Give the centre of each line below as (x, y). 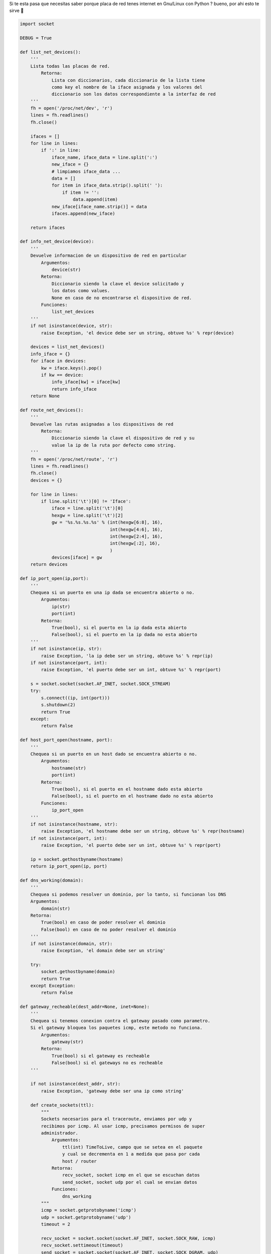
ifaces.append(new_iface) (83, 213)
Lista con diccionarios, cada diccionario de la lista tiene (128, 80)
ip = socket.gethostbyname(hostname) (77, 859)
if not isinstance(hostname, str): (74, 824)
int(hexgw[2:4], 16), (136, 536)
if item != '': (81, 192)
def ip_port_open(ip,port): (54, 579)
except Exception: (53, 985)
